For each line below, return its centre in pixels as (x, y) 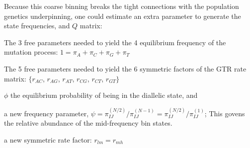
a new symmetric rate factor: (48, 139)
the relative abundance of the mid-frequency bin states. (88, 123)
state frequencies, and (37, 26)
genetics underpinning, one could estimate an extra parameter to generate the (123, 16)
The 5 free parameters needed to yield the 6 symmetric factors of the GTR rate (125, 68)
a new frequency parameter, (46, 113)
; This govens (225, 113)
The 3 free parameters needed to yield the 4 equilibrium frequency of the (115, 42)
